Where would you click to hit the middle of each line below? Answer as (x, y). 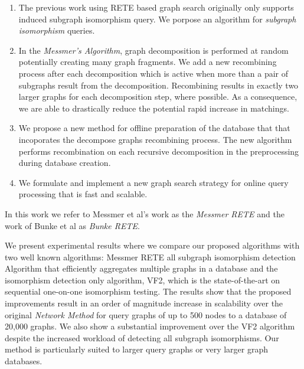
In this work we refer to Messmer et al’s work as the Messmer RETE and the (145, 213)
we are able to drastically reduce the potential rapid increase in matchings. (154, 108)
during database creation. (65, 163)
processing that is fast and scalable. (83, 194)
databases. (24, 361)
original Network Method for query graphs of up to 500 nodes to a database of (146, 314)
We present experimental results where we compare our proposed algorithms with (152, 245)
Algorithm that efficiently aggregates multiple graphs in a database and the (141, 268)
